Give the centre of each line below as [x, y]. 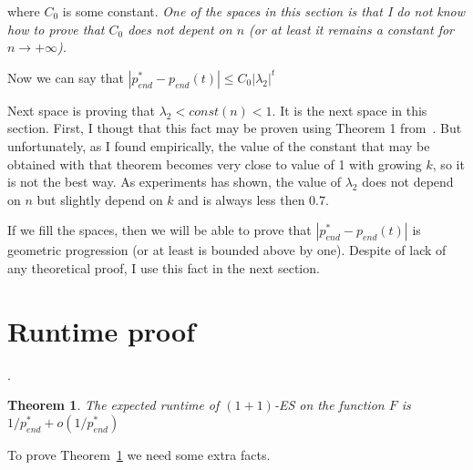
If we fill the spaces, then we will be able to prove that [159, 230]
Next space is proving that [81, 110]
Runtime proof [101, 330]
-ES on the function [329, 405]
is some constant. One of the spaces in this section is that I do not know [264, 11]
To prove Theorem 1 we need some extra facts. [139, 454]
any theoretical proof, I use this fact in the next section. [164, 267]
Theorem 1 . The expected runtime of [113, 405]
